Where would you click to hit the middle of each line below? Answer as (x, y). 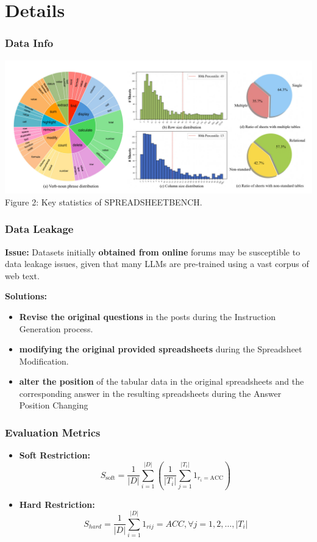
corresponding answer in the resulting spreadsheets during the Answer (150, 393)
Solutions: (26, 296)
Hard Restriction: (57, 504)
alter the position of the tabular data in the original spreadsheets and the (162, 381)
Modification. (44, 361)
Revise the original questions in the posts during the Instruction (148, 316)
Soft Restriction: (55, 455)
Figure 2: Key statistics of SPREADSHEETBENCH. (104, 201)
